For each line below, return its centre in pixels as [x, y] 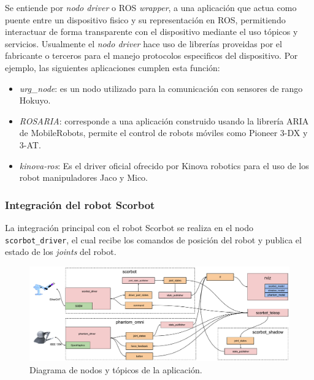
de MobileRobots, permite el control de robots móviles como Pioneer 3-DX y [163, 133]
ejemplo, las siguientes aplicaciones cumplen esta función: [113, 67]
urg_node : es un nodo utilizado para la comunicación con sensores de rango [161, 88]
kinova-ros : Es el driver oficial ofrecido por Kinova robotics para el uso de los [164, 165]
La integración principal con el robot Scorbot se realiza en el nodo [129, 227]
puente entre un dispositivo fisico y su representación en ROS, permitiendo [145, 19]
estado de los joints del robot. [61, 252]
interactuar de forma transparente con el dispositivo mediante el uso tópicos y [151, 32]
